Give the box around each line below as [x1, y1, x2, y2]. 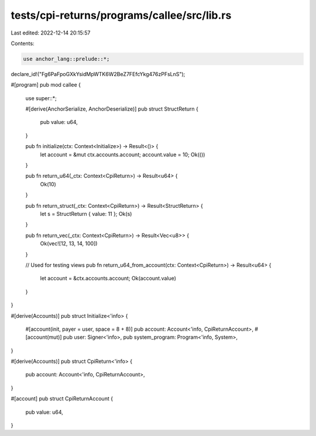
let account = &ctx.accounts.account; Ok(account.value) [40, 275, 177, 282]
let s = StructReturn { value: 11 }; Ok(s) [40, 210, 132, 217]
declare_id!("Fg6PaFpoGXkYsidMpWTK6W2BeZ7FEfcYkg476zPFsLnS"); [11, 70, 186, 77]
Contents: [11, 40, 35, 47]
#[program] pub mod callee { [11, 81, 81, 88]
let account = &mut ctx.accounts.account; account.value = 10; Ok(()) [40, 151, 205, 158]
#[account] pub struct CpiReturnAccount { [11, 395, 114, 402]
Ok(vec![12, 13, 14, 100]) [40, 240, 98, 247]
